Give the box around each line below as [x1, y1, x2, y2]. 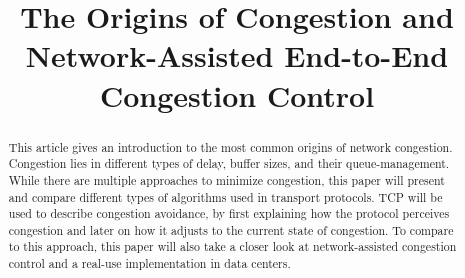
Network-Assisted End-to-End [25, 35, 449, 76]
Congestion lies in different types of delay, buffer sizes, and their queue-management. [8, 155, 450, 172]
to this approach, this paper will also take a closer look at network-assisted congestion [8, 238, 457, 255]
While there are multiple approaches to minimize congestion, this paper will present [8, 171, 445, 188]
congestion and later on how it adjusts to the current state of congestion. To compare [8, 221, 454, 238]
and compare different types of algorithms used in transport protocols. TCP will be [8, 188, 443, 205]
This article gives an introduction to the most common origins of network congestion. [8, 138, 453, 155]
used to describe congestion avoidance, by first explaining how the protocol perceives [8, 205, 450, 222]
